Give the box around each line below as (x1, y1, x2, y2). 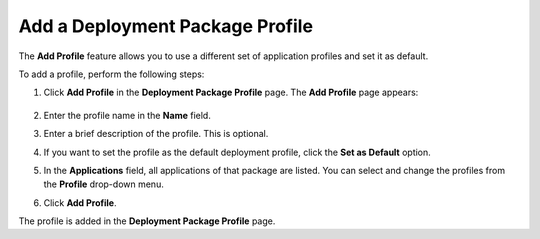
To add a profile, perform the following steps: (18, 68, 205, 80)
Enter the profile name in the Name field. (43, 109, 212, 121)
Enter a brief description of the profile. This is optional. (43, 128, 269, 140)
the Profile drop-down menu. (43, 178, 164, 190)
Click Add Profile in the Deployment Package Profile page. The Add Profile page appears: (43, 86, 419, 99)
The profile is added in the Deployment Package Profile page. (18, 215, 276, 227)
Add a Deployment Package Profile (18, 15, 314, 37)
